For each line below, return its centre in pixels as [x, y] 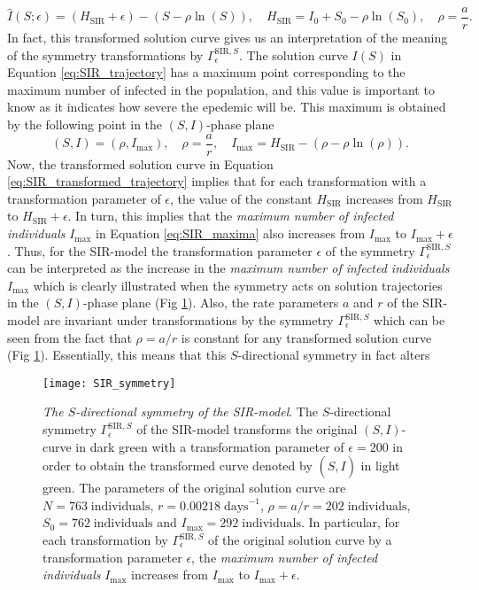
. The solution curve [293, 54]
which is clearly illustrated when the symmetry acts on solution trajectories [238, 285]
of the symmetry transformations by [105, 54]
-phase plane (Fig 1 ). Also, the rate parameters [211, 303]
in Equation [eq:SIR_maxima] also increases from [231, 233]
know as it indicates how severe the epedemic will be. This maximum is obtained [227, 107]
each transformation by [105, 540]
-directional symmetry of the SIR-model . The [197, 411]
